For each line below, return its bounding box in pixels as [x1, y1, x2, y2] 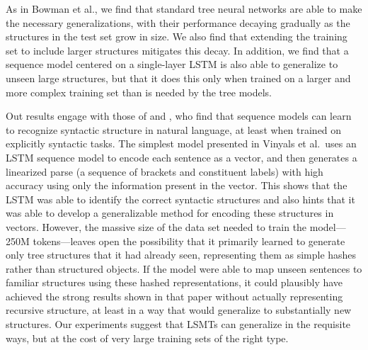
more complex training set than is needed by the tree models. [6, 84, 272, 99]
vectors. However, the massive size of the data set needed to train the [6, 219, 307, 234]
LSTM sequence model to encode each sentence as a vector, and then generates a [6, 149, 357, 164]
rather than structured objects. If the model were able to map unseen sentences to [6, 261, 362, 276]
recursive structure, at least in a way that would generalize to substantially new [6, 303, 352, 317]
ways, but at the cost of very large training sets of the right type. [6, 330, 289, 345]
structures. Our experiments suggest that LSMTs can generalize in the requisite [6, 317, 351, 332]
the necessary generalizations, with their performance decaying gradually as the [6, 15, 350, 30]
